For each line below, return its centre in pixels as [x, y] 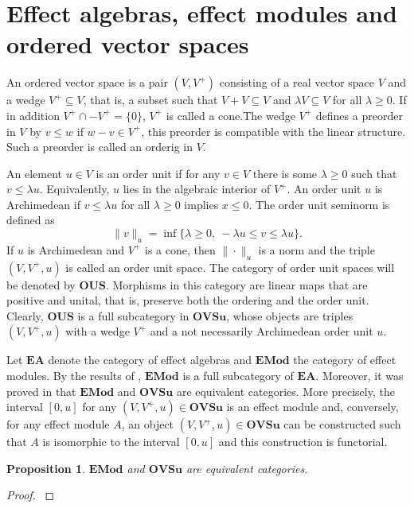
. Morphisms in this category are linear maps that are [236, 284]
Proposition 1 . [46, 468]
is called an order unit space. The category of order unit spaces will [230, 267]
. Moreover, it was [359, 376]
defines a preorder [359, 115]
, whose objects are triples [290, 315]
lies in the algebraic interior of [197, 189]
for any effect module [58, 424]
